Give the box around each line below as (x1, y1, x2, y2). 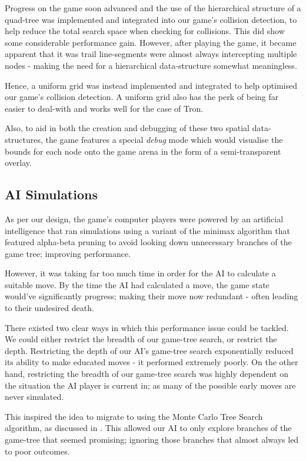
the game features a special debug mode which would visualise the (45, 133, 283, 145)
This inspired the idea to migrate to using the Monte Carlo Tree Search (5, 410, 263, 422)
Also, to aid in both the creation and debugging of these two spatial (5, 122, 250, 134)
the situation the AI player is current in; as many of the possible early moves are (5, 379, 296, 391)
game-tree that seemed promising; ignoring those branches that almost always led (5, 433, 299, 446)
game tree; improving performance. (5, 247, 131, 259)
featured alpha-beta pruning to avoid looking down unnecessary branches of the (5, 236, 292, 248)
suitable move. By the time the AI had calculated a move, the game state (5, 278, 270, 290)
